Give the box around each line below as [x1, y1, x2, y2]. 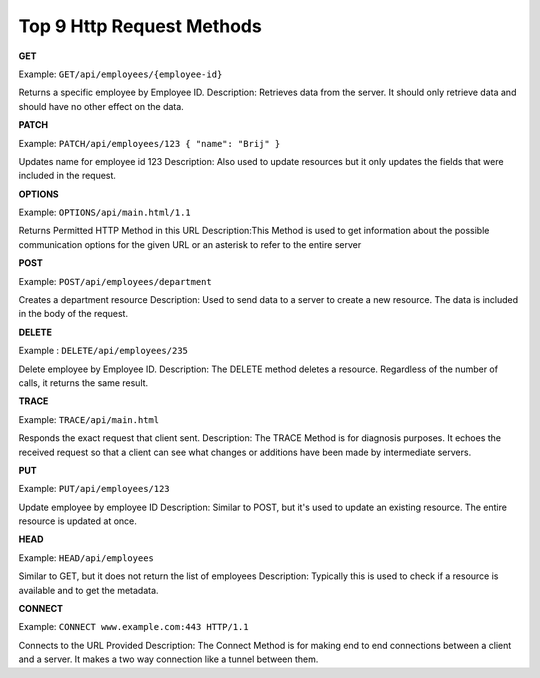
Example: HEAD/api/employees [18, 551, 154, 564]
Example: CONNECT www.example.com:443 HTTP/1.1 [18, 621, 249, 633]
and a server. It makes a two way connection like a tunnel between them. [18, 653, 319, 665]
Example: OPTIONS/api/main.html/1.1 [18, 206, 191, 219]
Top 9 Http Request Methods [18, 15, 262, 37]
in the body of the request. [18, 308, 129, 320]
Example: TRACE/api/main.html [18, 413, 160, 425]
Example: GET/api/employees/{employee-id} [18, 68, 223, 80]
